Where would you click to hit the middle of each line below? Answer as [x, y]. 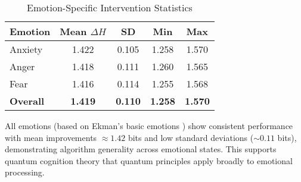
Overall [27, 101]
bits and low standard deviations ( [191, 137]
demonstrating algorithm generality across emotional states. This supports [141, 149]
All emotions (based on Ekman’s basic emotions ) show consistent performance [149, 125]
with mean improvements [51, 137]
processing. [25, 172]
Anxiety [26, 49]
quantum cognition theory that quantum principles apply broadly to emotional [149, 160]
